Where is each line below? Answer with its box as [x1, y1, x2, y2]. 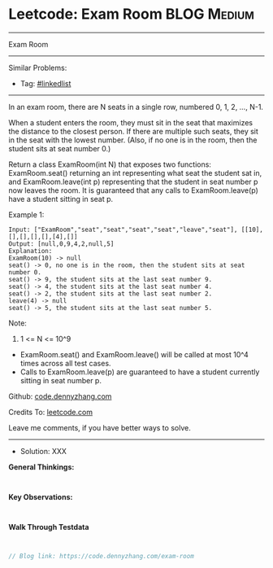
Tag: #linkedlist [19, 78, 71, 88]
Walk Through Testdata [8, 522, 89, 531]
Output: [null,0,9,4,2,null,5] [8, 239, 115, 248]
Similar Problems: [8, 63, 67, 72]
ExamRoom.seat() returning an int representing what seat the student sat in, [8, 168, 262, 177]
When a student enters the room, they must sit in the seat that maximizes [8, 117, 253, 127]
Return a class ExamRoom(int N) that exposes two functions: [8, 159, 211, 169]
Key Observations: [8, 492, 73, 501]
